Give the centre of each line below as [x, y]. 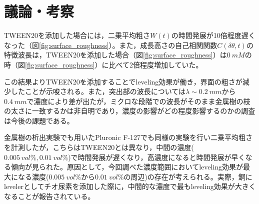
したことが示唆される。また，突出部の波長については [98, 91]
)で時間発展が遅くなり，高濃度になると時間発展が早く [157, 157]
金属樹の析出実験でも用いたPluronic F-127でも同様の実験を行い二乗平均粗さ [128, 137]
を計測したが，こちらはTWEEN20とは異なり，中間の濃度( [99, 147]
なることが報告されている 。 [49, 196]
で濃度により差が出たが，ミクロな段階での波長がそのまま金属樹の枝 [138, 101]
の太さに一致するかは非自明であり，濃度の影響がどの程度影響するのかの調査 [130, 111]
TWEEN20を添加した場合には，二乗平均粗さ [77, 35]
